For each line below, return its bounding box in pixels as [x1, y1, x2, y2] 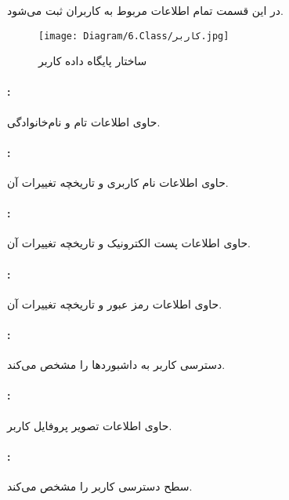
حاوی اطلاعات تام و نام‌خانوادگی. [7, 113, 161, 130]
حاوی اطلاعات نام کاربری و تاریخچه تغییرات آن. [7, 174, 229, 191]
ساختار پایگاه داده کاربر [38, 53, 147, 69]
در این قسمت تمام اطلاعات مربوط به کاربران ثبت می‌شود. [7, 2, 284, 18]
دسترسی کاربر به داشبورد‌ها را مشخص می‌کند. [7, 356, 226, 373]
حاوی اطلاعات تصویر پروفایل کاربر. [7, 417, 172, 433]
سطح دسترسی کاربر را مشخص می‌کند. [7, 477, 193, 494]
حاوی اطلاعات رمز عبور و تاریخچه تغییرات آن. [7, 295, 222, 312]
